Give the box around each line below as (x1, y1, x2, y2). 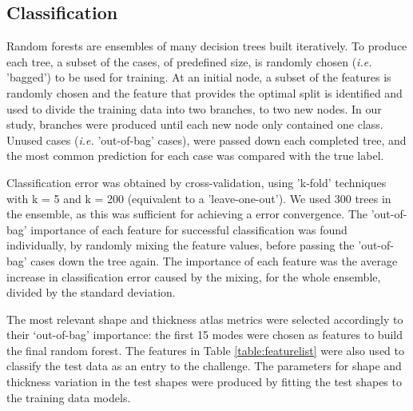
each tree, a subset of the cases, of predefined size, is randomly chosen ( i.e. (6, 53, 372, 70)
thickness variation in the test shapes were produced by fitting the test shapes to (6, 373, 402, 390)
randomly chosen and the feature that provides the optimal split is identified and (6, 84, 403, 101)
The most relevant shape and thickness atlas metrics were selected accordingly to (6, 310, 403, 327)
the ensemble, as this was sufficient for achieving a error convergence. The (6, 205, 368, 222)
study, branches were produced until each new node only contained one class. (6, 116, 383, 133)
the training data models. (6, 389, 131, 405)
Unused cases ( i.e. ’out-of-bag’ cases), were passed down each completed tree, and (6, 131, 407, 148)
